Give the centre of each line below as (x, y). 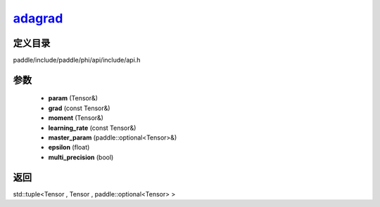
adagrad (38, 18)
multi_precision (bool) (81, 157)
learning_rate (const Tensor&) (92, 128)
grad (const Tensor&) (79, 108)
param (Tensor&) (73, 98)
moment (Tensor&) (76, 118)
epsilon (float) (69, 147)
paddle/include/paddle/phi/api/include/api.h (77, 60)
